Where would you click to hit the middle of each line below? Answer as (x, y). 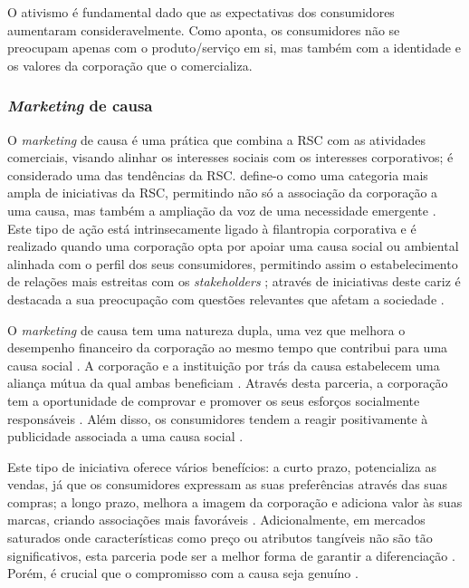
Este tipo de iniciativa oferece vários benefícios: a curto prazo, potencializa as (222, 466)
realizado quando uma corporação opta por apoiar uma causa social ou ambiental (233, 246)
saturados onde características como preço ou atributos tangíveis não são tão (220, 538)
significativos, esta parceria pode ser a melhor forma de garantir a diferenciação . (231, 555)
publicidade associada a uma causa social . (125, 436)
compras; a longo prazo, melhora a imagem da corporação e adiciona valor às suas (235, 501)
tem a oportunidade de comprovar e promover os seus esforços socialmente (214, 400)
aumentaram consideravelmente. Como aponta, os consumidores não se (204, 29)
